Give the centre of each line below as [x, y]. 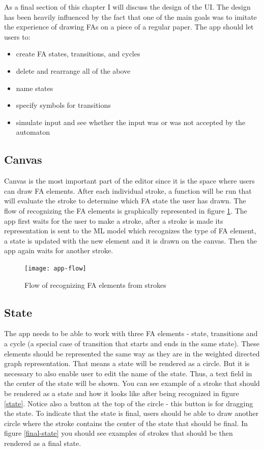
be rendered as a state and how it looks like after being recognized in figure [122, 393]
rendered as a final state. [43, 443]
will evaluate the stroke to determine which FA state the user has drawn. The [125, 201]
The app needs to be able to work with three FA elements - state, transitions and [131, 333]
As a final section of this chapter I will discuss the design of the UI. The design [127, 7]
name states [35, 88]
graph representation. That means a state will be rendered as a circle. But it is [127, 363]
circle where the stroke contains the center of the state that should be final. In [126, 423]
